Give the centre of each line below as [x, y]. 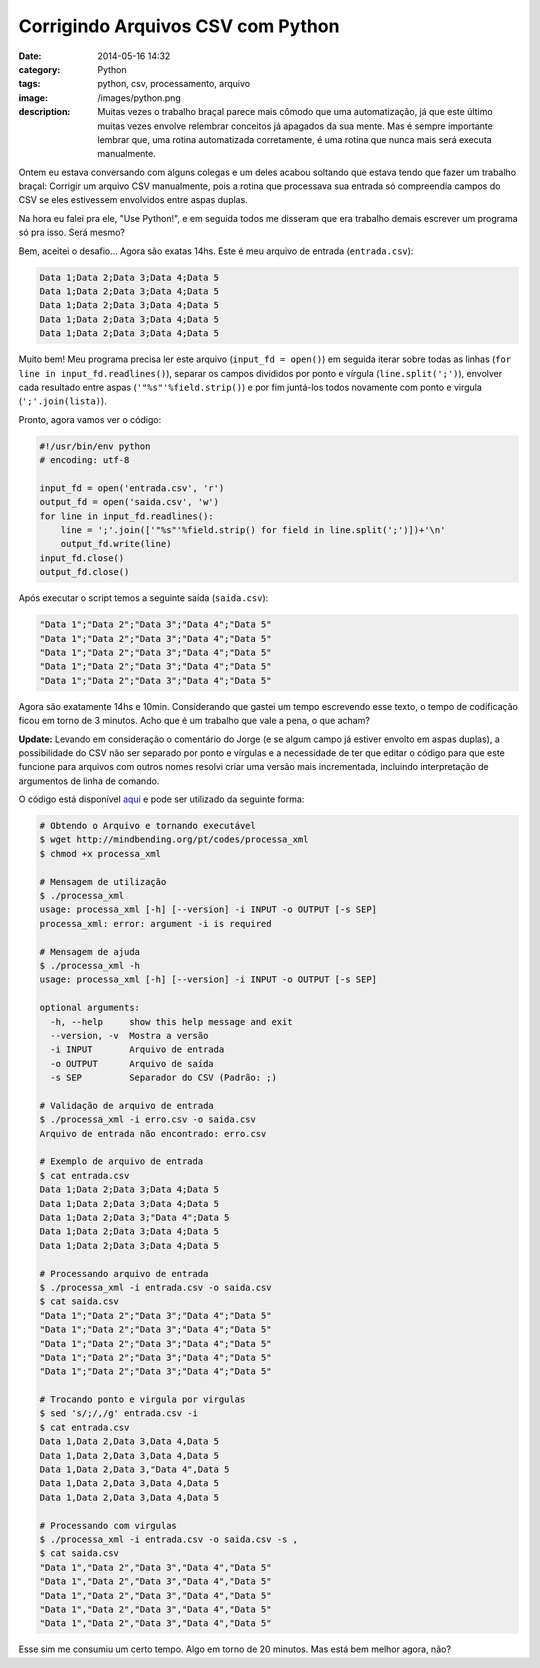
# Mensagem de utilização [103, 881]
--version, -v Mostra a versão [129, 1035]
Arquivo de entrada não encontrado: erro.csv [153, 1133]
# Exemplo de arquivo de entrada [121, 1161]
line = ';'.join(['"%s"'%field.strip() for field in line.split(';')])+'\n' [253, 530]
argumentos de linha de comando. [89, 781]
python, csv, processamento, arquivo [173, 84]
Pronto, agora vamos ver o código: [90, 419]
